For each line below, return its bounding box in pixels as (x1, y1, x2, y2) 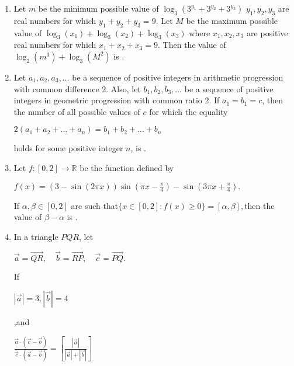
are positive (247, 26, 288, 39)
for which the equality (149, 105, 228, 117)
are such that (71, 199, 119, 211)
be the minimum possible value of (38, 2, 159, 14)
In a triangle (13, 230, 58, 242)
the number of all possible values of (13, 105, 140, 117)
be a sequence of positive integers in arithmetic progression (72, 71, 283, 83)
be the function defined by (79, 161, 174, 173)
